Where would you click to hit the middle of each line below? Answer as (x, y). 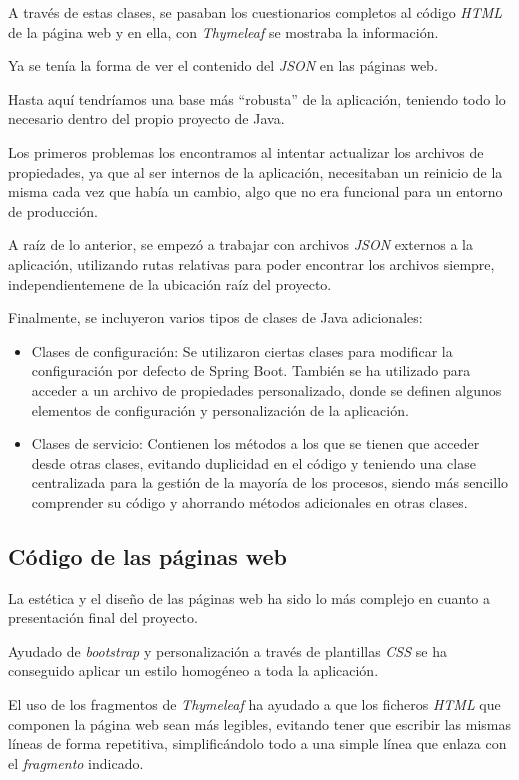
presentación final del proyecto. (103, 617)
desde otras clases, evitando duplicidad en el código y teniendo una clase (253, 462)
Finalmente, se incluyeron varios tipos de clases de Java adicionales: (215, 317)
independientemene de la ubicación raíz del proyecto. (170, 283)
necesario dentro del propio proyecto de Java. (146, 118)
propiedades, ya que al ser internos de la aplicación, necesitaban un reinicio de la (255, 171)
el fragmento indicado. (76, 762)
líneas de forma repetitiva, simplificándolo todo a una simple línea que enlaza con (257, 743)
